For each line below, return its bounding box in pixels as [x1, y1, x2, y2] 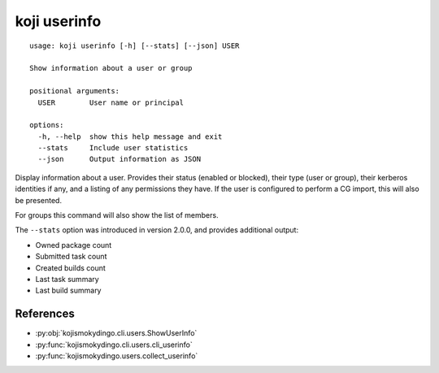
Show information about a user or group [29, 63, 193, 73]
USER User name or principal [37, 98, 185, 107]
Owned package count [35, 240, 112, 249]
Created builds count [35, 262, 106, 272]
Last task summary [35, 274, 99, 284]
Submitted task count [35, 252, 107, 262]
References [15, 307, 75, 321]
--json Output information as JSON [37, 154, 202, 164]
